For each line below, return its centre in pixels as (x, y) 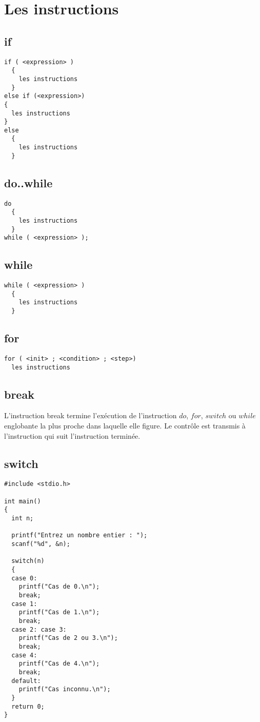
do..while (28, 182)
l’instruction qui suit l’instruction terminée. (72, 435)
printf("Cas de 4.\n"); (59, 664)
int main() (23, 501)
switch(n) (28, 561)
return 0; (28, 706)
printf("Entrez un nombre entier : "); (79, 535)
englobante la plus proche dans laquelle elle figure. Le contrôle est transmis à (125, 426)
